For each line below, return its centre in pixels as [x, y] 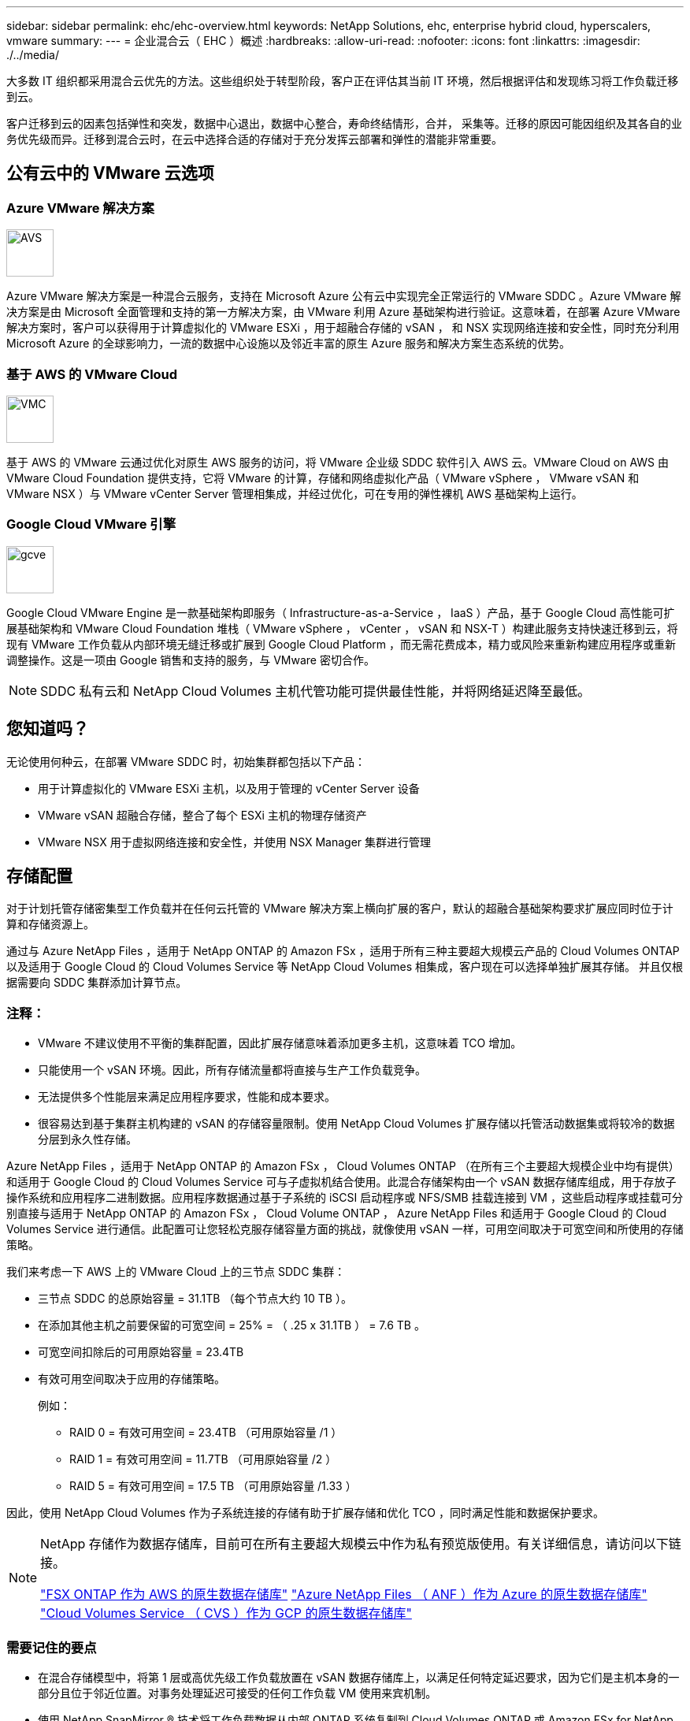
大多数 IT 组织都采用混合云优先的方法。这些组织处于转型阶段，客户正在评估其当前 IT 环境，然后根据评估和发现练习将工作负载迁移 [343, 81]
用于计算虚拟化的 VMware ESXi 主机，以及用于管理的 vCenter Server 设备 [229, 788]
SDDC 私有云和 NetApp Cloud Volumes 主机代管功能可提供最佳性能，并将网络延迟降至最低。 [315, 691]
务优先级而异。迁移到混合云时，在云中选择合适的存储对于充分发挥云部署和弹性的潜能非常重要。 [254, 139]
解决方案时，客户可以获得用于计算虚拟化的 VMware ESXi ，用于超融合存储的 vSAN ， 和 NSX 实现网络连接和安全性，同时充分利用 [343, 328]
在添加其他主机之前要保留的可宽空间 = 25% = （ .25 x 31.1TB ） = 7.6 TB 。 [232, 1325]
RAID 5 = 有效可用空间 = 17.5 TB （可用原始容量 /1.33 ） [213, 1486]
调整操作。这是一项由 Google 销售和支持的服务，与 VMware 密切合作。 [191, 660]
